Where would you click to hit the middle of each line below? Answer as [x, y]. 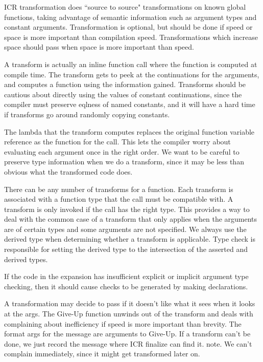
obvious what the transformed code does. [68, 171]
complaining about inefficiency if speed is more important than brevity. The [123, 323]
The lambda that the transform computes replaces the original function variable [129, 131]
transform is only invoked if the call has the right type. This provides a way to [127, 209]
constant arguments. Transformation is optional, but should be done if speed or [128, 27]
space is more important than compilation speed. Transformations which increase [131, 37]
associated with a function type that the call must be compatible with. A [119, 199]
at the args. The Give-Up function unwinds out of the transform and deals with [129, 314]
